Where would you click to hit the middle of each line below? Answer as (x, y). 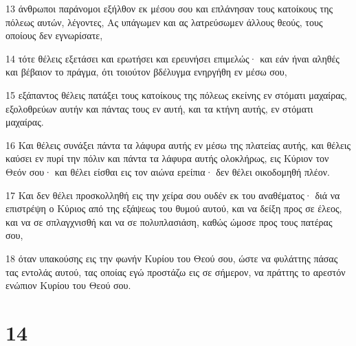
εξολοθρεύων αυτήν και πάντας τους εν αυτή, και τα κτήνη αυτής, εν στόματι (159, 108)
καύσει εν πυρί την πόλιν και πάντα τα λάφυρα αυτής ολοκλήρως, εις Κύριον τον (167, 158)
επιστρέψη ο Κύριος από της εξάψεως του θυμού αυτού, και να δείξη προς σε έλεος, (174, 208)
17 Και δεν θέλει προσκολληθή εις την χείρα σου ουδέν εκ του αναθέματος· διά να (173, 195)
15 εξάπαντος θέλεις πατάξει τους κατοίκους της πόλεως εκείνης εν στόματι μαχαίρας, (176, 94)
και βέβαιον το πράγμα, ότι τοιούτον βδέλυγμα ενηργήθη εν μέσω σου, (146, 72)
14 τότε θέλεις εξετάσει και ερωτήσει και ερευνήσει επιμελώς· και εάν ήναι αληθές (173, 58)
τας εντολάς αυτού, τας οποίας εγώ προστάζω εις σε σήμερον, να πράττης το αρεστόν (176, 272)
